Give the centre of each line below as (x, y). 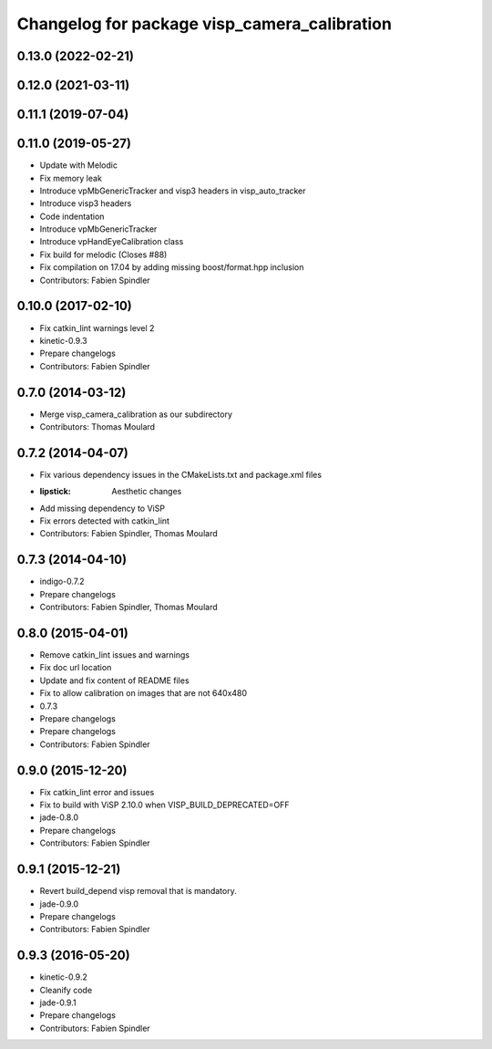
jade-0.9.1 (58, 1002)
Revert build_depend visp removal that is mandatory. (138, 891)
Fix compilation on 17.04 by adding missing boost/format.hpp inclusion (172, 267)
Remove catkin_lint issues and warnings (115, 655)
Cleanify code (66, 990)
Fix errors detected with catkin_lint (105, 521)
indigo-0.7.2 (62, 582)
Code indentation (72, 216)
